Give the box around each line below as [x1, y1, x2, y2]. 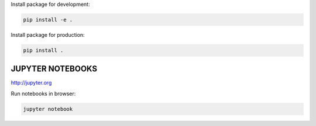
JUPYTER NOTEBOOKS [11, 64, 98, 74]
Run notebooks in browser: [11, 90, 76, 97]
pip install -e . [23, 16, 73, 23]
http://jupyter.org [11, 79, 52, 86]
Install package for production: [11, 31, 85, 38]
